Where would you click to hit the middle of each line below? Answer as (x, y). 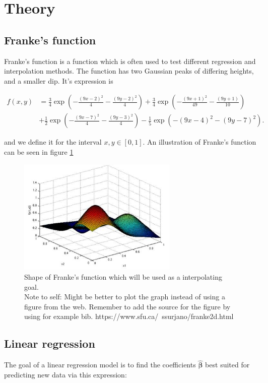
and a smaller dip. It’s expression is (59, 80)
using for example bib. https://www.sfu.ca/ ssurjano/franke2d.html (129, 316)
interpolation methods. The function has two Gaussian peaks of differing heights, (129, 71)
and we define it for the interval (53, 142)
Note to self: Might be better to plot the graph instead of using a (125, 297)
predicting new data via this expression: (65, 374)
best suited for (227, 365)
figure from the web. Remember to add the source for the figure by (127, 306)
